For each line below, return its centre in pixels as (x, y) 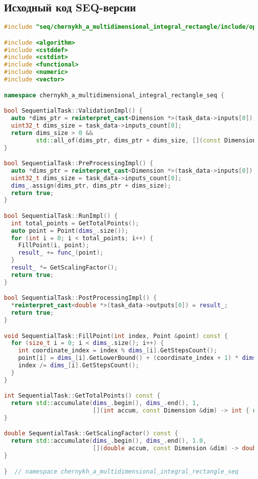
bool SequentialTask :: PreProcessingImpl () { (79, 164)
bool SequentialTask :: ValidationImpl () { (73, 111)
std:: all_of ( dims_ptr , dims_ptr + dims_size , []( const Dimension (146, 140)
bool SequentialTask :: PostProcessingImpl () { (80, 298)
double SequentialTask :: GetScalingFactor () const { (91, 434)
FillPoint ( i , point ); (54, 245)
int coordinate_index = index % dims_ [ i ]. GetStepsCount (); (118, 351)
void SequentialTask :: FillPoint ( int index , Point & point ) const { (116, 336)
